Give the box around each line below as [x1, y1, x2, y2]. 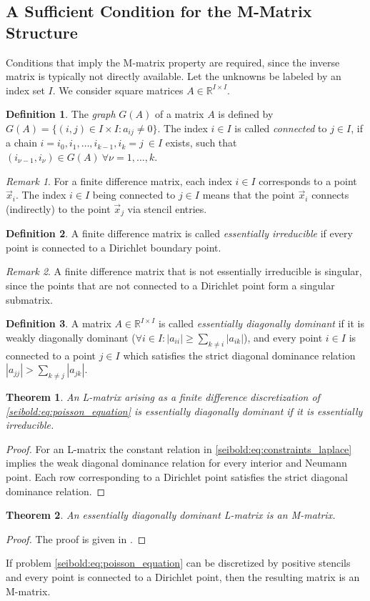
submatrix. [6, 292, 53, 307]
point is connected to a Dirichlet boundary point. [6, 239, 221, 254]
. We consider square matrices [52, 82, 184, 97]
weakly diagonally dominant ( [6, 329, 136, 344]
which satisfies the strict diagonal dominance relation [123, 347, 356, 362]
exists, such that [165, 135, 237, 150]
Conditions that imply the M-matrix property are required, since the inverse [6, 54, 340, 69]
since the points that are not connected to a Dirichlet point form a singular [6, 278, 335, 293]
